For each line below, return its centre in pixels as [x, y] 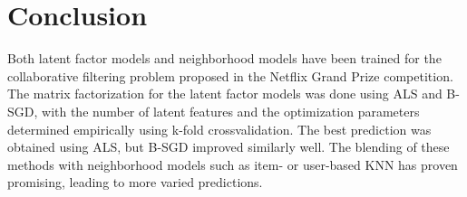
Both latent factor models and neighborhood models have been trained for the [224, 58]
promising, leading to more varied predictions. [135, 182]
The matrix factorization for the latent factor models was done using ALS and [225, 94]
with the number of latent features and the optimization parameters [231, 111]
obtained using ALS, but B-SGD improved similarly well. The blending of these [229, 147]
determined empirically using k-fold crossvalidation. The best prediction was [219, 129]
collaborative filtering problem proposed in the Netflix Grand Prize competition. [230, 75]
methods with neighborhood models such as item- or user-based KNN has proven [233, 164]
